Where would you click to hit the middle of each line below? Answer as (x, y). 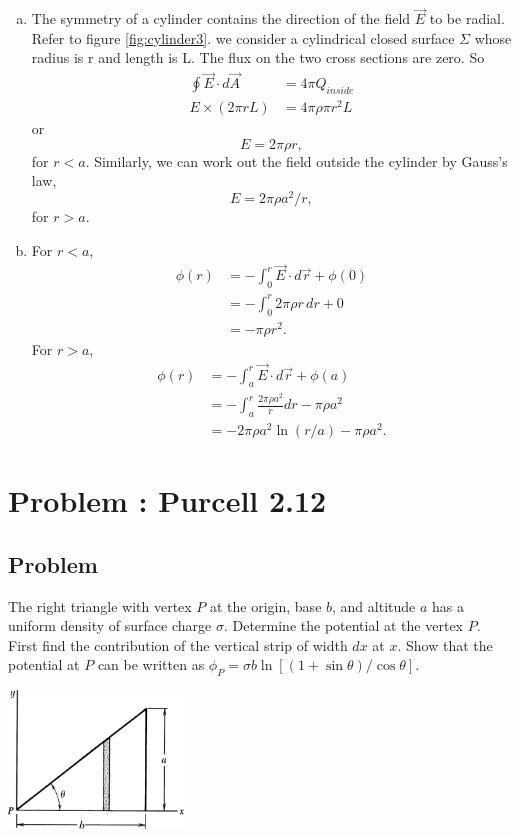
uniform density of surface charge (110, 625)
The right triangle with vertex (100, 605)
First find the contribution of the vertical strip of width (178, 644)
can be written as (151, 664)
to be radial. (467, 18)
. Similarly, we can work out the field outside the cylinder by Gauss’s (296, 160)
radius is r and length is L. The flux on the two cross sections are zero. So (258, 57)
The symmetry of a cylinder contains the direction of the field (221, 18)
